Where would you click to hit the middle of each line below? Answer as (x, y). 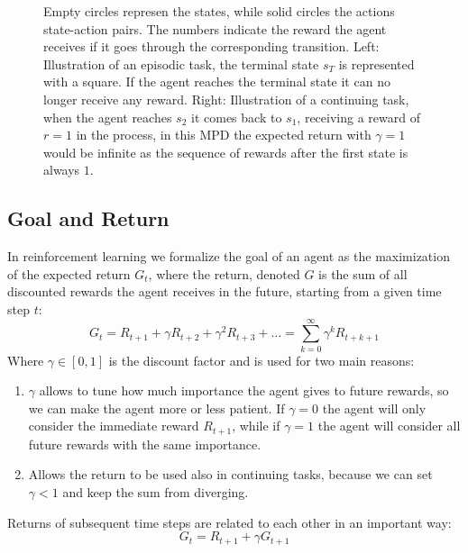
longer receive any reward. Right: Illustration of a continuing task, (226, 99)
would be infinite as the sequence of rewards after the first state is (226, 152)
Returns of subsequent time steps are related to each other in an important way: (229, 522)
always (62, 170)
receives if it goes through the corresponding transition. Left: (211, 46)
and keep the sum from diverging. (156, 492)
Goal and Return (88, 218)
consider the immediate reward (114, 426)
